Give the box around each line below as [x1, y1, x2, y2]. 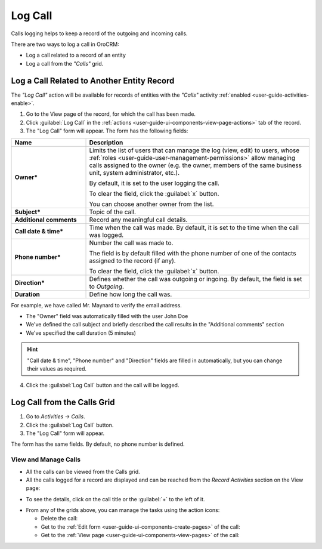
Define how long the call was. [89, 290, 172, 298]
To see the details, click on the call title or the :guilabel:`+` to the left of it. [26, 495, 205, 502]
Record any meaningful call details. [89, 215, 188, 224]
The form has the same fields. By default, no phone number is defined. [11, 440, 185, 448]
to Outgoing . [89, 282, 125, 291]
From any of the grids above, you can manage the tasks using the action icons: [26, 507, 220, 514]
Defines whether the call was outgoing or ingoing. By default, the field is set [89, 274, 302, 283]
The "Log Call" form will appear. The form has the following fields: [26, 127, 188, 134]
